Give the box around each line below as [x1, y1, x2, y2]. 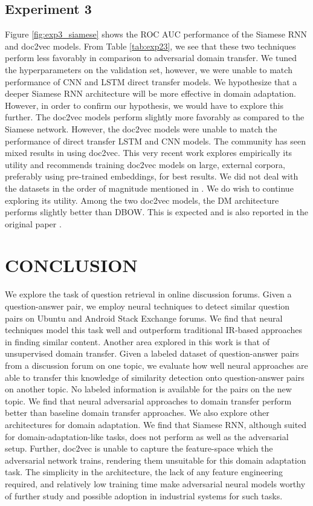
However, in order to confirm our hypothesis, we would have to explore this [5, 99, 283, 111]
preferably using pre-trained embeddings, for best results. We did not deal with [5, 170, 298, 183]
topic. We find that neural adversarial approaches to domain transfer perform [5, 394, 292, 407]
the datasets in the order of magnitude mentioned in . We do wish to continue [5, 181, 294, 194]
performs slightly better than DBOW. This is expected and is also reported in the [5, 206, 308, 218]
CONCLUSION [5, 253, 138, 277]
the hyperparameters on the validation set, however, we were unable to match [5, 63, 292, 76]
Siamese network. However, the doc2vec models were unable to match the [5, 122, 277, 135]
